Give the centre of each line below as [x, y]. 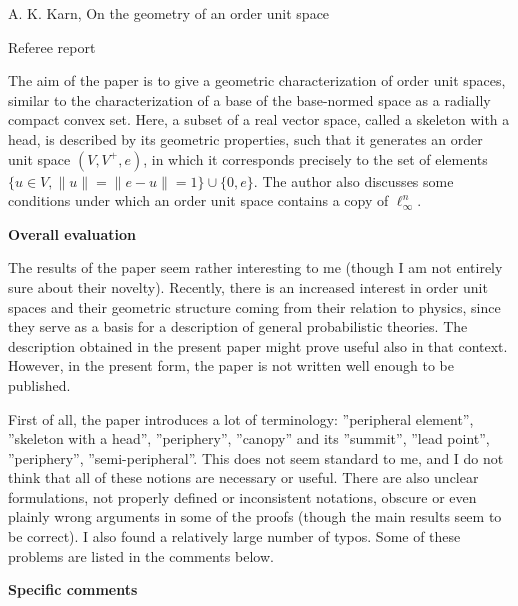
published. [39, 384]
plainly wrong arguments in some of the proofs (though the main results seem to [255, 516]
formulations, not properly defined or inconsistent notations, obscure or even [242, 496]
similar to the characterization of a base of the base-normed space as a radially [249, 99]
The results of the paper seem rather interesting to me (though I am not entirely [255, 267]
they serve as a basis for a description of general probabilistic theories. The [238, 326]
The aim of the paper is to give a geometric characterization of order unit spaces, [257, 80]
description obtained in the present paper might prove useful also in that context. [258, 345]
